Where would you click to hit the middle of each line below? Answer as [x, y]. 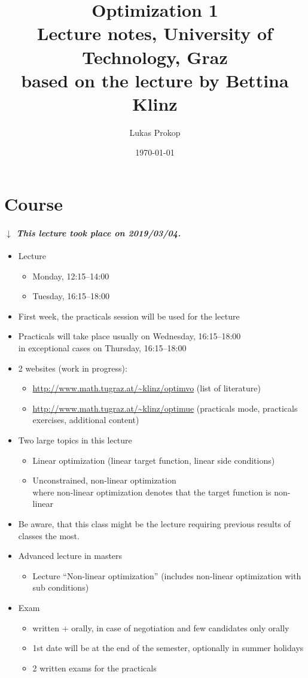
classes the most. [49, 535]
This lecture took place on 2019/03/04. [99, 232]
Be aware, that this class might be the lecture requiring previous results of [154, 523]
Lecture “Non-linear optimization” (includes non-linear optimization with [167, 575]
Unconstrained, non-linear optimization [104, 480]
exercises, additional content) [86, 420]
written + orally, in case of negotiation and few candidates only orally [161, 627]
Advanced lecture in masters [70, 556]
